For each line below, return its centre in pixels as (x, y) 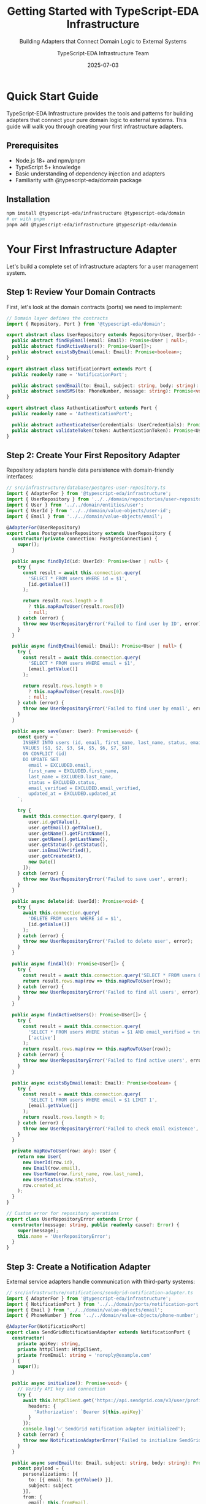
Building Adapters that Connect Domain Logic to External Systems (103, 41)
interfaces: (20, 477)
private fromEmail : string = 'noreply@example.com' (85, 1355)
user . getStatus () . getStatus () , (68, 845)
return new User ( (40, 1157)
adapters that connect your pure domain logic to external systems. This (97, 120)
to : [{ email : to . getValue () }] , (71, 1480)
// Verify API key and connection (61, 1389)
